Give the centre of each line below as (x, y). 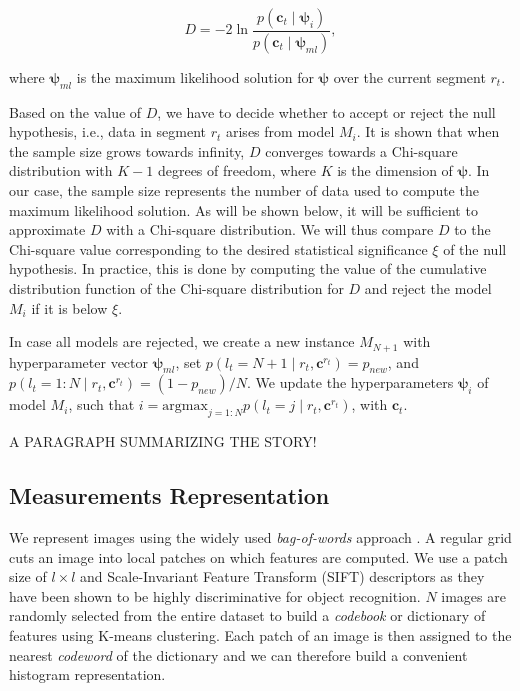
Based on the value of (75, 111)
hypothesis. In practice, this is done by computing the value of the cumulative (248, 268)
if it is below (69, 307)
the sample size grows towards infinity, (127, 150)
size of (28, 576)
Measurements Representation (169, 495)
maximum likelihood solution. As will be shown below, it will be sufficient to (243, 209)
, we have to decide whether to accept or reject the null (326, 111)
